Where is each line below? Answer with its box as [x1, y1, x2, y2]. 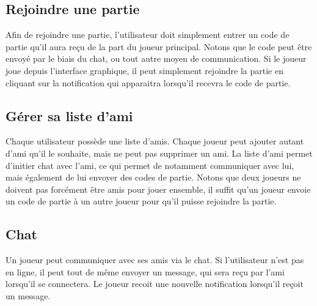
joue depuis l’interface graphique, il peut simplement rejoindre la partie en [5, 64, 283, 76]
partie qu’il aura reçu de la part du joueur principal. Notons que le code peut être [5, 40, 312, 53]
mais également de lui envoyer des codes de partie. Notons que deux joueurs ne [5, 171, 301, 184]
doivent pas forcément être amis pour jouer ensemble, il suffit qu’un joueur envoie [5, 182, 311, 195]
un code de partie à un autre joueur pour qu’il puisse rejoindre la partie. [5, 195, 277, 207]
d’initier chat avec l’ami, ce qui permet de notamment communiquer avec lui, [5, 159, 294, 171]
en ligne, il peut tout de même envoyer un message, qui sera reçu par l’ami [5, 265, 285, 278]
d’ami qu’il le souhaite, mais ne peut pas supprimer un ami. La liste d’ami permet [5, 146, 313, 159]
